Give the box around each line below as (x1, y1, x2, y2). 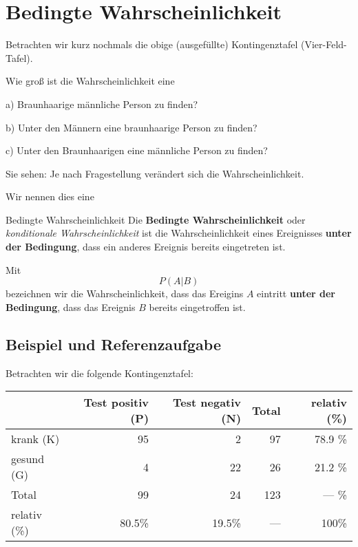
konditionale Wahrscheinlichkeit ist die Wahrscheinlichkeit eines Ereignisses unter (6, 226, 352, 240)
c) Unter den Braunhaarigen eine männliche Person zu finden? (6, 143, 268, 158)
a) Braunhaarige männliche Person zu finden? (6, 96, 198, 111)
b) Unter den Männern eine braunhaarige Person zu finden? (6, 120, 257, 134)
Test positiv (83, 394, 149, 411)
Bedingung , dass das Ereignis (6, 299, 136, 314)
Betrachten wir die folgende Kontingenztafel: (6, 365, 193, 380)
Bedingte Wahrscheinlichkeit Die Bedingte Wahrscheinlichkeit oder (6, 212, 306, 226)
